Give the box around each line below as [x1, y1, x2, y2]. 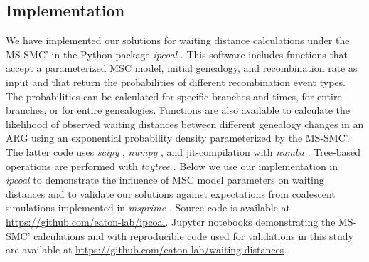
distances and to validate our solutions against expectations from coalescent [6, 186, 336, 201]
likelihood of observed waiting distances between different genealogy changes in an [6, 116, 364, 131]
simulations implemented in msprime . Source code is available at [6, 200, 290, 215]
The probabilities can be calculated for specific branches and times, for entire [6, 88, 342, 103]
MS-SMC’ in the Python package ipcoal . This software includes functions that [6, 46, 348, 61]
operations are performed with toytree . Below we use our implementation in [6, 158, 338, 173]
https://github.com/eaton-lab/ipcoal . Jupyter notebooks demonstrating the [6, 214, 336, 229]
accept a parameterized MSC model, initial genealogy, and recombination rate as [6, 61, 358, 75]
